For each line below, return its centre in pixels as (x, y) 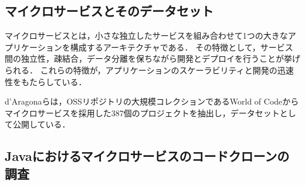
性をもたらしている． (46, 81)
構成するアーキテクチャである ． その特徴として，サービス (182, 47)
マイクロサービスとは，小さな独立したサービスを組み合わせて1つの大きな (146, 36)
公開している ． (41, 124)
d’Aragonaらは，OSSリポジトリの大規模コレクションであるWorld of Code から (152, 101)
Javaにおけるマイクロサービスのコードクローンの (147, 156)
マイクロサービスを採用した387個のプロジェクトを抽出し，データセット (142, 112)
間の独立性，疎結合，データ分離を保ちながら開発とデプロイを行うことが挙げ (152, 58)
